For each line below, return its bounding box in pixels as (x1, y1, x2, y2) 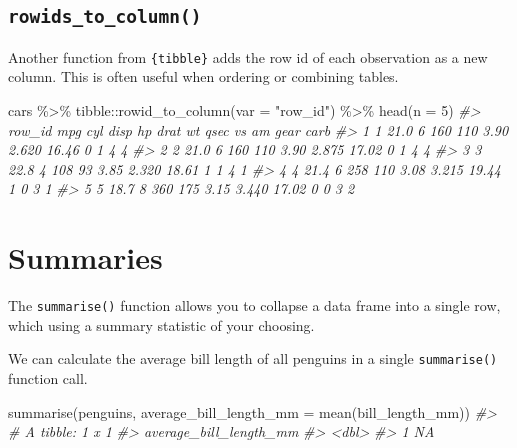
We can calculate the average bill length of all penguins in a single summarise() (8, 348, 498, 369)
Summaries (8, 237, 163, 278)
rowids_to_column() (8, 6, 202, 28)
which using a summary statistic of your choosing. (8, 314, 315, 335)
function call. (8, 368, 88, 389)
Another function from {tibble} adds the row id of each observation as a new (8, 46, 488, 67)
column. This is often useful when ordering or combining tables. (8, 66, 399, 87)
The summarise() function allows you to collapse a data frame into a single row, (8, 295, 501, 316)
